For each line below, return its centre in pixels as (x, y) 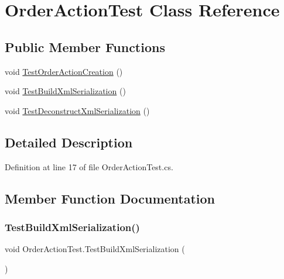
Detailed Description (69, 142)
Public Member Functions (85, 46)
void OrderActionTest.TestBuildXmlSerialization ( (95, 249)
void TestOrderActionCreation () (64, 71)
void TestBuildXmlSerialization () (65, 91)
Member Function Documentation (110, 198)
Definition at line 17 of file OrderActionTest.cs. (89, 166)
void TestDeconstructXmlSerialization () (77, 110)
